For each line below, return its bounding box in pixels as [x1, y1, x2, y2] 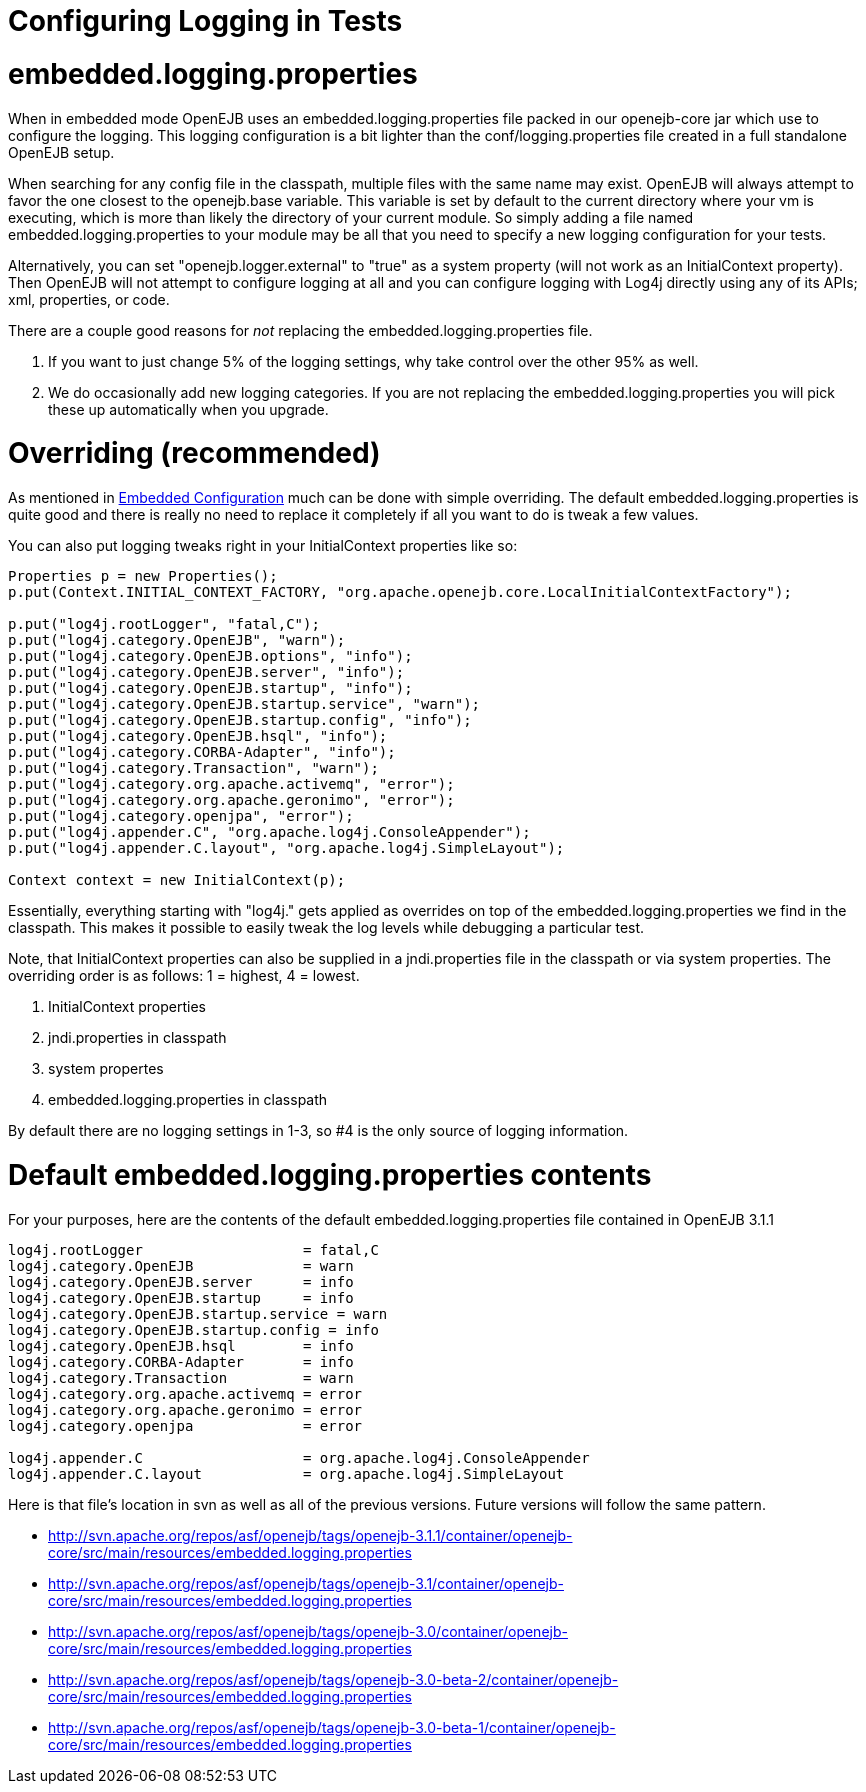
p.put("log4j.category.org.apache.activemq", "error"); [8, 776, 455, 792]
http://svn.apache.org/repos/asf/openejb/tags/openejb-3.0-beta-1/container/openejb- [48, 1718, 616, 1736]
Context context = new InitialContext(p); [8, 872, 346, 888]
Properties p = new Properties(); [8, 568, 278, 584]
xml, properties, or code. [8, 290, 170, 308]
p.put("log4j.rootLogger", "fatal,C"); [8, 616, 320, 632]
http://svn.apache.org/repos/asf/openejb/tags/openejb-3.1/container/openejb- [48, 1574, 564, 1592]
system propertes [48, 1060, 164, 1077]
